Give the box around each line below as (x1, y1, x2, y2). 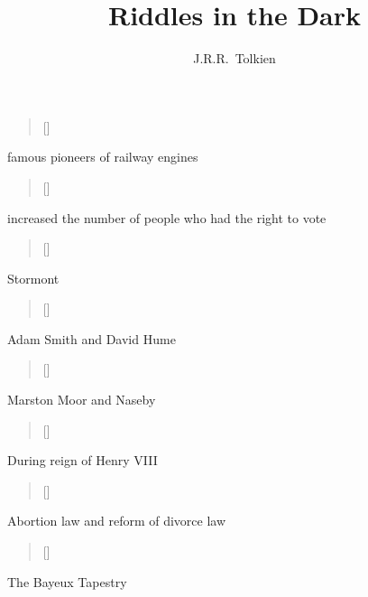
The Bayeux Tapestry (7, 572, 127, 591)
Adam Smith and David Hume (7, 329, 176, 348)
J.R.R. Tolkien (193, 49, 276, 68)
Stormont (7, 268, 60, 287)
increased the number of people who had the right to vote (7, 208, 327, 227)
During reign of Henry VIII (7, 451, 158, 470)
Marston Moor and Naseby (7, 390, 156, 409)
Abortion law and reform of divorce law (7, 511, 226, 530)
